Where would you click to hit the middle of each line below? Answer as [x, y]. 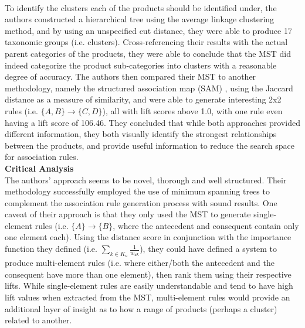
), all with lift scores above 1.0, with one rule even [192, 110]
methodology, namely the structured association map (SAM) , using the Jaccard [149, 88]
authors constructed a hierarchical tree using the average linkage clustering [140, 19]
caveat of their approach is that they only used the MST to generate [128, 214]
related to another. [38, 320]
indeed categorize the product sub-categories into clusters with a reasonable [141, 65]
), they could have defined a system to [208, 249]
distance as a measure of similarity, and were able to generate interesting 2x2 [143, 99]
